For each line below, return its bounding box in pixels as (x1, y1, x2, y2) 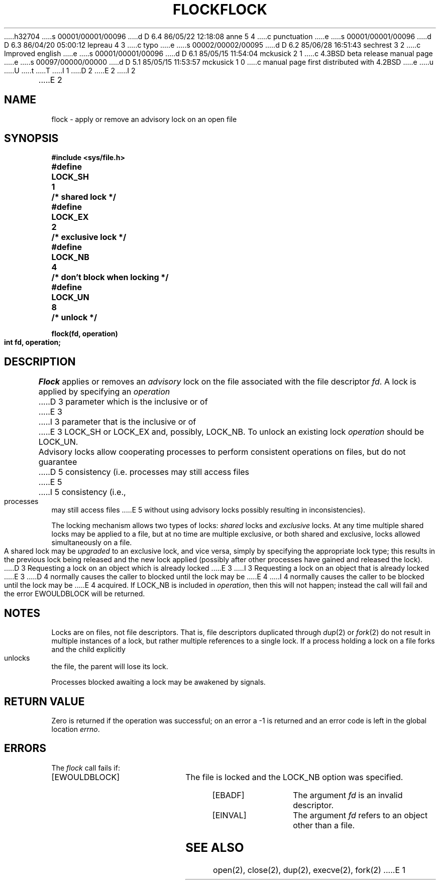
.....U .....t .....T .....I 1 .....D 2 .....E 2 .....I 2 (4, 66, 136, 75)
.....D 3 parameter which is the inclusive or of (38, 397, 208, 407)
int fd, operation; (4, 338, 61, 347)
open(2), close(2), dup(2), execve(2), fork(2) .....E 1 (213, 864, 406, 875)
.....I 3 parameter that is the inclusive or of (38, 417, 196, 427)
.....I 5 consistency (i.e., (38, 487, 126, 497)
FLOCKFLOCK (173, 1, 267, 18)
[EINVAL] (212, 810, 247, 820)
